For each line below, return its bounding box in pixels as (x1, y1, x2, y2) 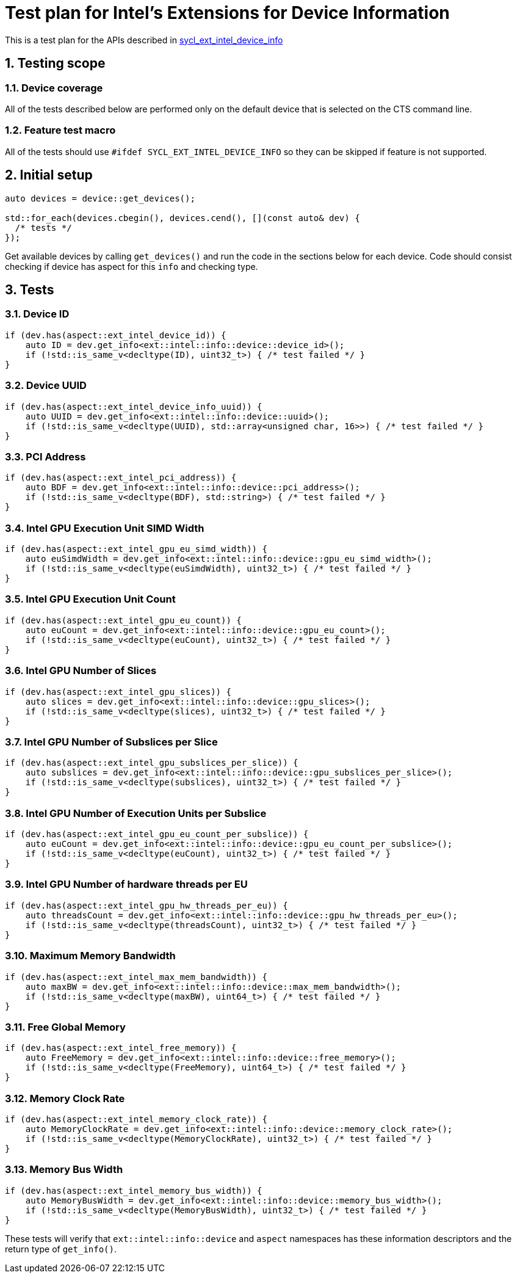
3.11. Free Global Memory (5, 1020, 126, 1033)
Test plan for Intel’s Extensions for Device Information (5, 2, 450, 23)
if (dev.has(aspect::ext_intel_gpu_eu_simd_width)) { (5, 544, 267, 554)
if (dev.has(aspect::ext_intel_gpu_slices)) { (5, 686, 231, 697)
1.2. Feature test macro (5, 124, 116, 137)
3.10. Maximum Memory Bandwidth (5, 949, 176, 962)
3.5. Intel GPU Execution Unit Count (5, 593, 176, 606)
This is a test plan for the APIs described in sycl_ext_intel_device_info (5, 34, 283, 45)
